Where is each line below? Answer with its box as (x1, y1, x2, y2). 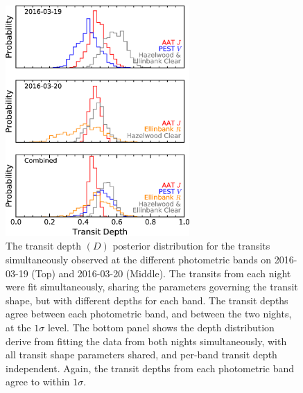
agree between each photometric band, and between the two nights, (6, 306, 292, 321)
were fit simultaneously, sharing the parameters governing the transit (6, 279, 298, 294)
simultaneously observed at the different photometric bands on (6, 252, 272, 266)
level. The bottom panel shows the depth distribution (47, 320, 275, 334)
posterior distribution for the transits (112, 238, 270, 253)
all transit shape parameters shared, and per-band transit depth (6, 347, 277, 362)
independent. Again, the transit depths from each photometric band (6, 360, 295, 375)
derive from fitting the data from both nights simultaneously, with (6, 333, 287, 348)
